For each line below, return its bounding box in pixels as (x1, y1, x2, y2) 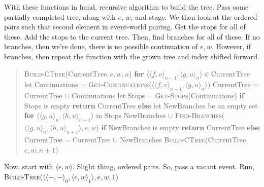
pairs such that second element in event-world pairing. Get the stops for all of (4, 21, 246, 32)
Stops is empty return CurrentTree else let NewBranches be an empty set (24, 100, 258, 110)
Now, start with (4, 161, 53, 172)
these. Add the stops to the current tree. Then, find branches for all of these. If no (4, 31, 260, 42)
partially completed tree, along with (4, 11, 116, 22)
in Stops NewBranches (96, 110, 166, 121)
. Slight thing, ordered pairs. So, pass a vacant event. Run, (72, 161, 254, 172)
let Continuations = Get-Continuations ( (24, 79, 152, 90)
